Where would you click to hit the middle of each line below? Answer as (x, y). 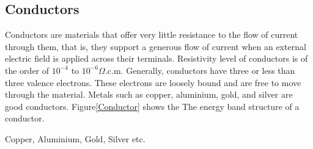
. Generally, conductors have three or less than (208, 70)
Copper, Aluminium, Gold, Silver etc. (75, 138)
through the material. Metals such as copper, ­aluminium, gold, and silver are (149, 94)
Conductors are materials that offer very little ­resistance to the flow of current (152, 35)
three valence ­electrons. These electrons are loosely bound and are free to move (153, 82)
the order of (27, 70)
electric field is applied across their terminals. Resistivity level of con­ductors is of (156, 58)
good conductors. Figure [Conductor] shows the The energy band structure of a (152, 106)
